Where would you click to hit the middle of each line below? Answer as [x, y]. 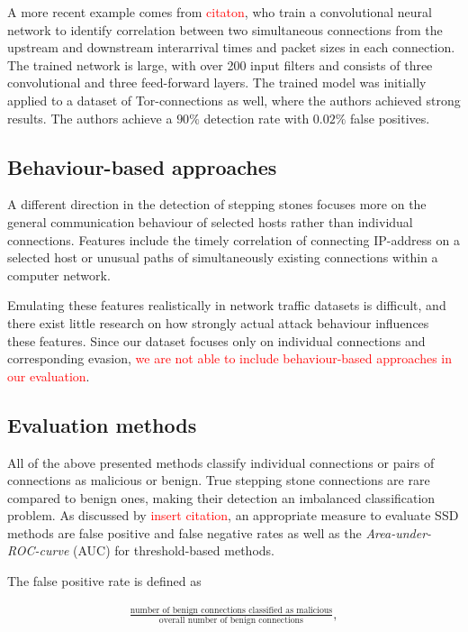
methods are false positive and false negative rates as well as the [184, 532]
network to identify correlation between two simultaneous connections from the [225, 29]
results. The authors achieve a [90, 118]
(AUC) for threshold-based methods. [174, 550]
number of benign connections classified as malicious [231, 610]
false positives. [390, 118]
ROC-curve [38, 550]
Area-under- [399, 532]
